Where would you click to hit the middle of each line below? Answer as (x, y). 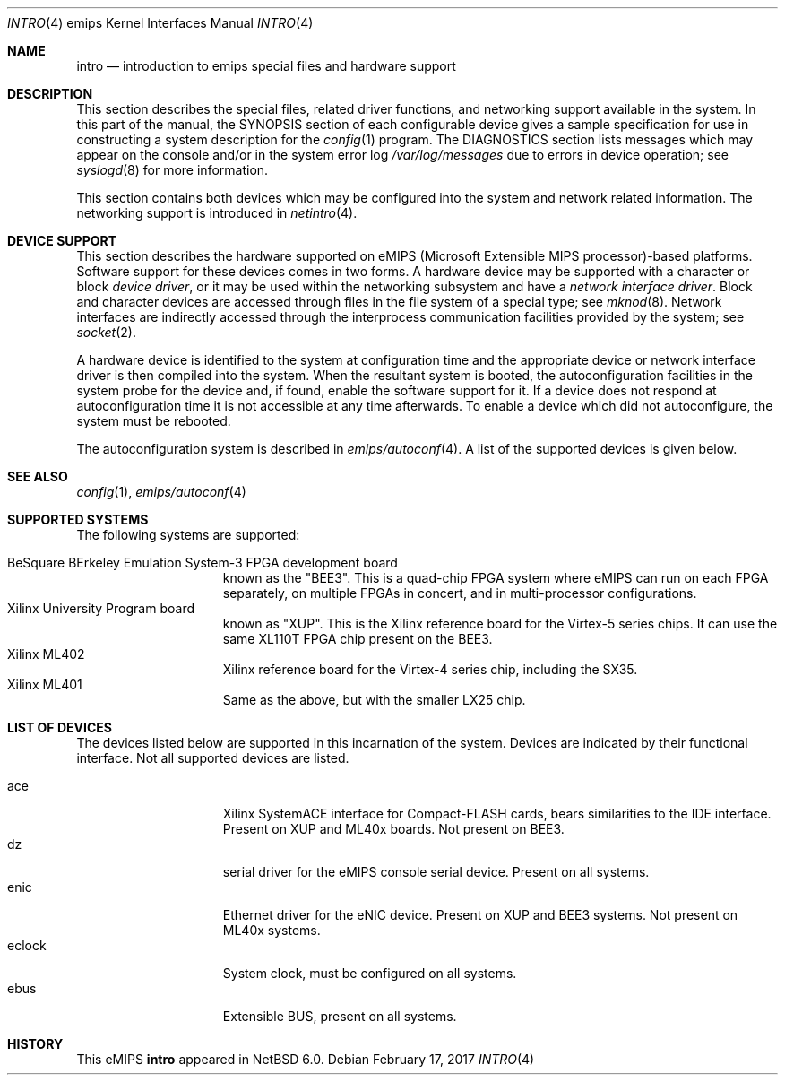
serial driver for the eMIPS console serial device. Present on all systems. (436, 872)
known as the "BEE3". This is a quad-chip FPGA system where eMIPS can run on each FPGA (496, 578)
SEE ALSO (38, 476)
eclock (27, 945)
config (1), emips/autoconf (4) (161, 492)
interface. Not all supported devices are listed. (213, 758)
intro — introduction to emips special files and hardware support (266, 66)
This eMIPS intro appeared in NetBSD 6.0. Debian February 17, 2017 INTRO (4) (306, 1059)
